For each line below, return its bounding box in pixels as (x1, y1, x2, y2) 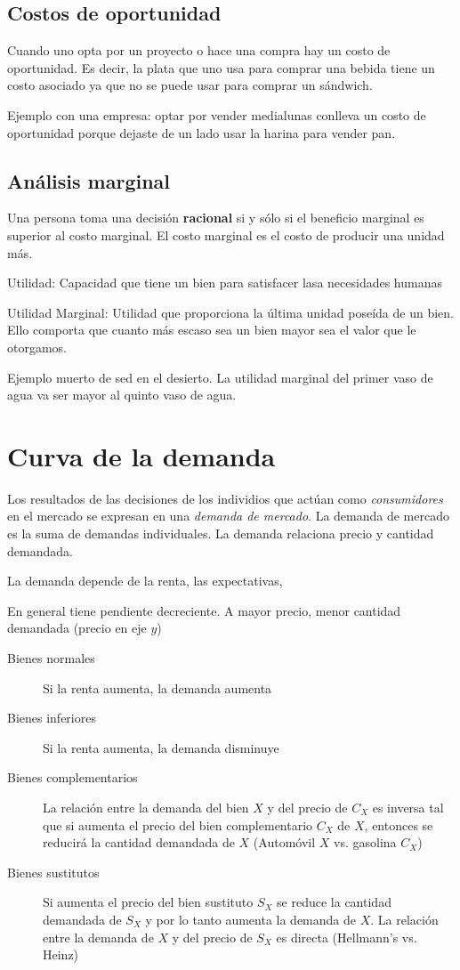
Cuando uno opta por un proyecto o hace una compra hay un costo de (7, 41, 391, 60)
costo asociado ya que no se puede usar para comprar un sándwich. (7, 76, 373, 94)
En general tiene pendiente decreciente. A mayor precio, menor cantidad (7, 601, 401, 619)
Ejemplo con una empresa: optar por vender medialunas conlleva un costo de (7, 105, 426, 124)
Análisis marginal (7, 166, 171, 194)
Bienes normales (7, 649, 95, 667)
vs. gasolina (334, 833, 397, 852)
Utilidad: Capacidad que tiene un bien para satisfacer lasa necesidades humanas (7, 273, 442, 292)
